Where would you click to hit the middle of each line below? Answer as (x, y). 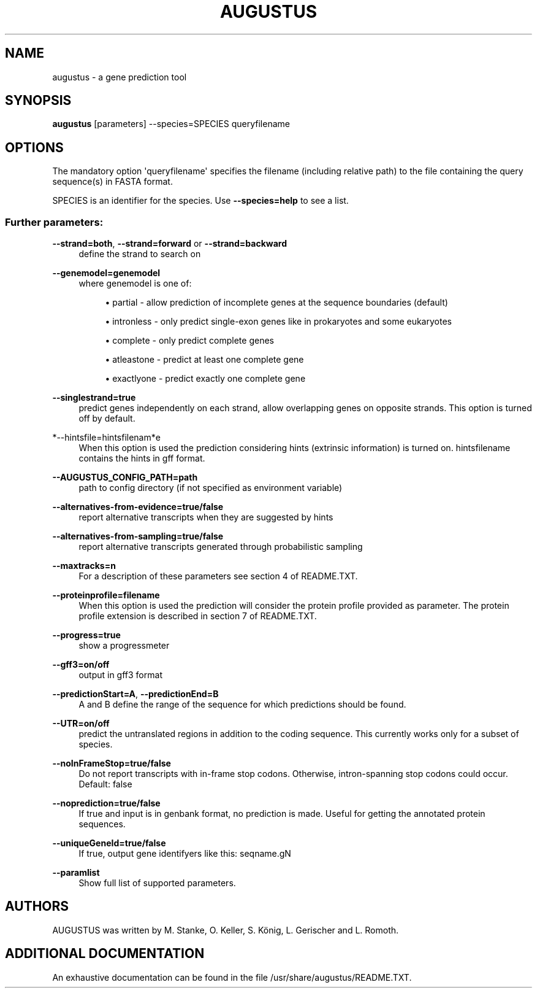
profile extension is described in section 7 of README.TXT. (198, 616)
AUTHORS (37, 906)
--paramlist (76, 873)
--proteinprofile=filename (106, 595)
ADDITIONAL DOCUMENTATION (105, 954)
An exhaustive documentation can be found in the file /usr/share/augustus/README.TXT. (232, 977)
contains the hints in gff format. (142, 458)
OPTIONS (34, 147)
